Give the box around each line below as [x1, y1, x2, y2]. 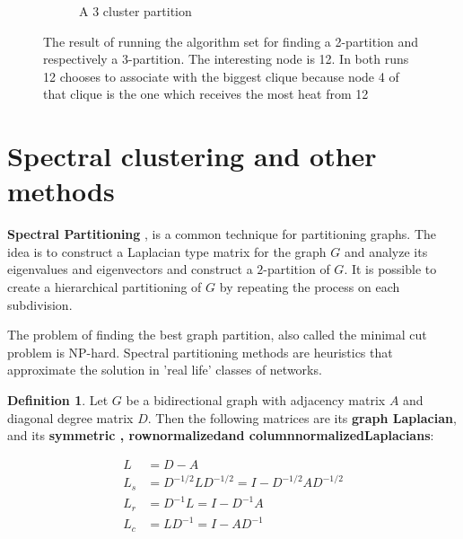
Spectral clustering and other [7, 137, 377, 174]
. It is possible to [344, 260, 437, 278]
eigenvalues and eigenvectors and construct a [7, 260, 253, 278]
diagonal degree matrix [7, 408, 134, 427]
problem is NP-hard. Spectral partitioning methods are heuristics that [7, 342, 393, 361]
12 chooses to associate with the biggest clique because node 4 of [43, 66, 399, 85]
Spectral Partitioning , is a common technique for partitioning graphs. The [7, 225, 437, 243]
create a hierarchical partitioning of [7, 278, 202, 296]
